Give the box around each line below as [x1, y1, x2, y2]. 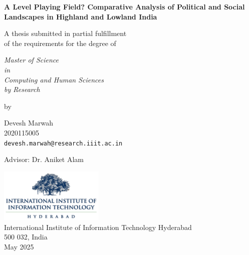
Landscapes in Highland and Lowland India [4, 11, 157, 21]
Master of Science [4, 54, 59, 65]
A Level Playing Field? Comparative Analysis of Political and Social [4, 1, 245, 11]
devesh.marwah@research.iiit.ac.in [4, 139, 123, 147]
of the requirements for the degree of [4, 37, 116, 48]
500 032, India [4, 231, 48, 242]
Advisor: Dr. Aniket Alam [4, 154, 84, 164]
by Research [4, 84, 40, 94]
